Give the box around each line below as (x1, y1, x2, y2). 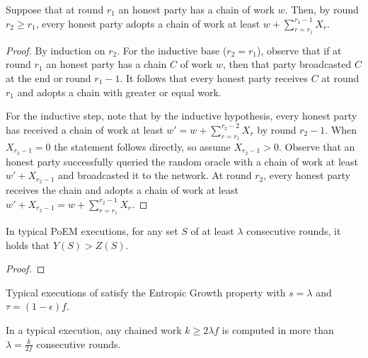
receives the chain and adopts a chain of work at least (6, 183, 238, 197)
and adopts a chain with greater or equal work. (17, 84, 222, 99)
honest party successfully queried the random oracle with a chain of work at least (6, 154, 358, 168)
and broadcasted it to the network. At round (57, 168, 252, 183)
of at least (190, 224, 234, 238)
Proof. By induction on (6, 42, 105, 57)
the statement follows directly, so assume (54, 139, 231, 154)
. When (325, 122, 357, 137)
